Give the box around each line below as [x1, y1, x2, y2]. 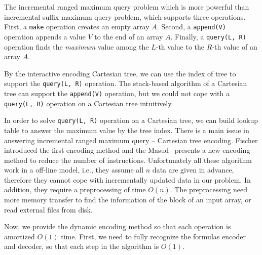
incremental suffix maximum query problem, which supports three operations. [4, 11, 246, 22]
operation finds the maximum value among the [4, 41, 149, 52]
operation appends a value [4, 31, 86, 41]
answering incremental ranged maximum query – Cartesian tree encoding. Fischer [4, 135, 258, 145]
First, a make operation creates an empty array [4, 21, 149, 32]
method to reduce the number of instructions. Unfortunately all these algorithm [4, 154, 252, 165]
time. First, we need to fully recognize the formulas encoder [61, 231, 246, 241]
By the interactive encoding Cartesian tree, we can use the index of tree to [4, 68, 236, 78]
